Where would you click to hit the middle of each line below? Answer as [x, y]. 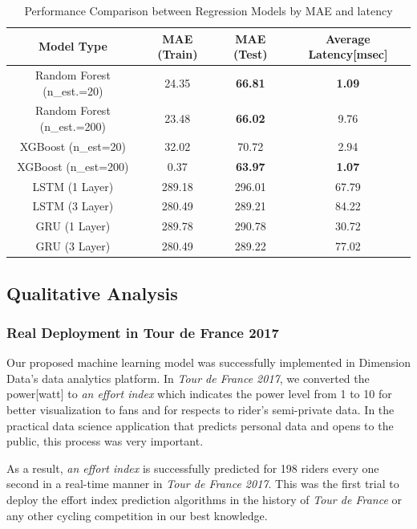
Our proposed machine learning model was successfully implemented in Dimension [208, 362]
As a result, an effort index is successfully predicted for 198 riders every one [193, 468]
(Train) [178, 54]
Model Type [73, 46]
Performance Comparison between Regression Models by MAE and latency [208, 10]
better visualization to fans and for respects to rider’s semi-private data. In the [200, 409]
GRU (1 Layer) [73, 226]
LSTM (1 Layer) [73, 186]
